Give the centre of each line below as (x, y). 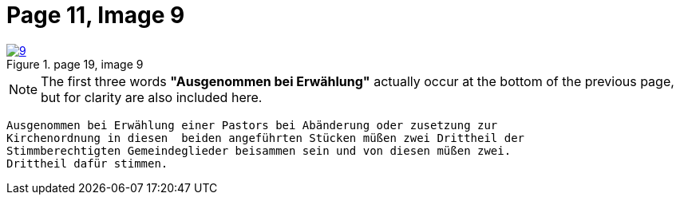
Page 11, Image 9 (96, 15)
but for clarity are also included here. (152, 97)
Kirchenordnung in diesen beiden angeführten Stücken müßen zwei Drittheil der (266, 138)
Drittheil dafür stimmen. (87, 163)
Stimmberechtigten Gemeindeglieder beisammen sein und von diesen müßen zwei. (259, 150)
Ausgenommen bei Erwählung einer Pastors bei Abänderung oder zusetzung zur (252, 125)
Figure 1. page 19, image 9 (75, 64)
